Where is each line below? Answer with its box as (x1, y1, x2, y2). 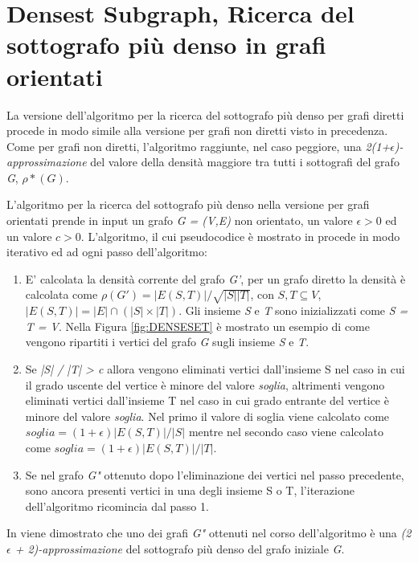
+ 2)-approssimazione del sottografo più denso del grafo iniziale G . (14, 540, 345, 557)
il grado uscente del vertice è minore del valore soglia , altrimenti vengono (25, 376, 385, 393)
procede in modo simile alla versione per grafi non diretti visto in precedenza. (6, 122, 388, 139)
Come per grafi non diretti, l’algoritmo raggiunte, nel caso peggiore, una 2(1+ (6, 137, 391, 154)
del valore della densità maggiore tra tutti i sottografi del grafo (90, 153, 400, 170)
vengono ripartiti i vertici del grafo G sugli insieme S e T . (25, 333, 309, 350)
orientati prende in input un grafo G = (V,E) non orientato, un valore (6, 212, 353, 229)
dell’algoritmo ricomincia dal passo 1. (25, 497, 209, 514)
